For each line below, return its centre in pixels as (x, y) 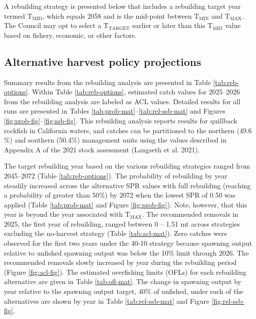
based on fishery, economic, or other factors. (70, 35)
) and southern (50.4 (41, 140)
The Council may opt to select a (53, 25)
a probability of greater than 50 (52, 195)
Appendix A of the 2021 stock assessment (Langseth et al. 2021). (102, 149)
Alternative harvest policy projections (103, 61)
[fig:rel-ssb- (228, 301)
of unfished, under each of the (198, 291)
